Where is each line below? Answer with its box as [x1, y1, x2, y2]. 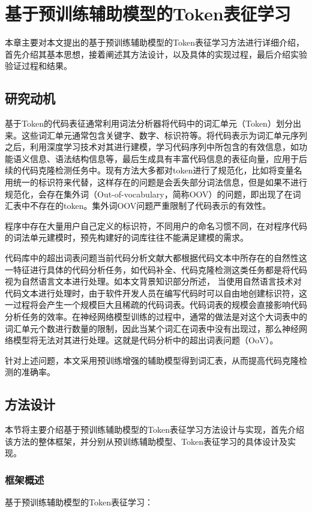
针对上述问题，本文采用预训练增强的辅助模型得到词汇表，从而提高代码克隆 [5, 354, 299, 366]
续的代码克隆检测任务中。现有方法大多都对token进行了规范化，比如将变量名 [5, 164, 302, 176]
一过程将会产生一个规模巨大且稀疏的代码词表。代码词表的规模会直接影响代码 [5, 298, 307, 311]
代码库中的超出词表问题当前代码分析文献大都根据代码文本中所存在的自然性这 [5, 251, 307, 264]
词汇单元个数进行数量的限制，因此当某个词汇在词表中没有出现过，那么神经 [5, 322, 299, 334]
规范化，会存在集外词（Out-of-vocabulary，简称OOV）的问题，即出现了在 [5, 187, 293, 200]
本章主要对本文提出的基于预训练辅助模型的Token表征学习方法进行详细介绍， [5, 36, 304, 49]
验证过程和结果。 [5, 59, 72, 72]
